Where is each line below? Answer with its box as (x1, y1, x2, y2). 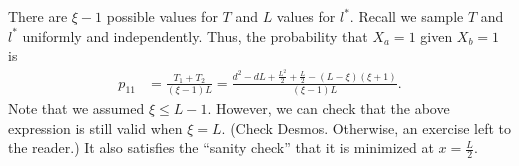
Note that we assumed (8, 97, 145, 118)
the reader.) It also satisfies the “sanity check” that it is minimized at (8, 137, 434, 158)
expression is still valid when (8, 117, 183, 138)
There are (8, 6, 68, 26)
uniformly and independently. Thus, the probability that (22, 25, 368, 46)
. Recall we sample (349, 6, 464, 26)
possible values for (106, 6, 218, 26)
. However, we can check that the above (207, 97, 450, 118)
